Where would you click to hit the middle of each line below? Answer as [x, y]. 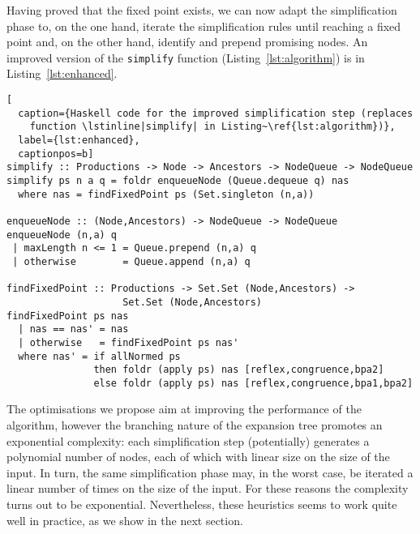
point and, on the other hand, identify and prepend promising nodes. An [187, 42]
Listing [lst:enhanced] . [62, 73]
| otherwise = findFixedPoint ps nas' [129, 342]
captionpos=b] [56, 154]
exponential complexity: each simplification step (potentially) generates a [188, 440]
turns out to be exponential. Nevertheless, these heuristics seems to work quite [202, 504]
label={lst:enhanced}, [79, 140]
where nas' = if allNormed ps [99, 356]
